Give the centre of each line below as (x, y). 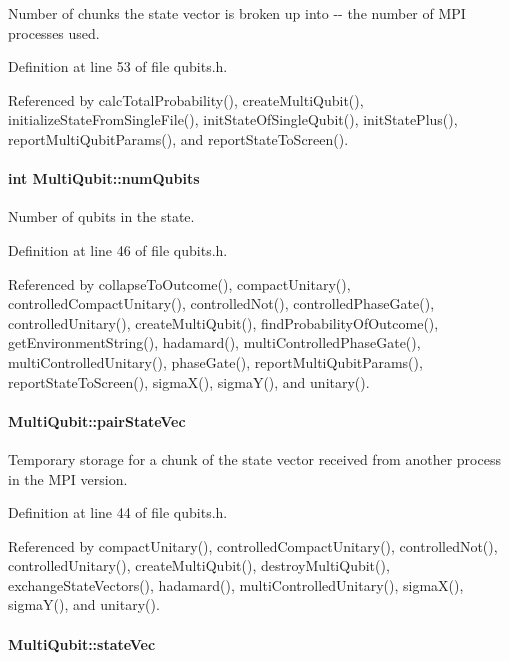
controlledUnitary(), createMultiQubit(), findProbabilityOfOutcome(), (223, 322)
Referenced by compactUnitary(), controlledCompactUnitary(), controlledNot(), (253, 545)
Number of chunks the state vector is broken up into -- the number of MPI (237, 13)
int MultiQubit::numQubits (104, 178)
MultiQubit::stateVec (82, 643)
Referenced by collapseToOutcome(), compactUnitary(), (179, 283)
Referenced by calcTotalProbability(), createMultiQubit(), (186, 99)
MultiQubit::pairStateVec (97, 420)
